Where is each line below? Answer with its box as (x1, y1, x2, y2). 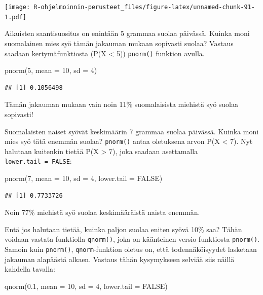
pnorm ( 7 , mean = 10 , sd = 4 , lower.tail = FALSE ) (5, 173, 163, 183)
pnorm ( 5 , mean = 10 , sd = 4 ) (5, 65, 97, 76)
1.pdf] (5, 13, 26, 21)
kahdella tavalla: (5, 264, 55, 274)
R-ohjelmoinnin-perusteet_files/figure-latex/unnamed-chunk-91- (33, 4, 255, 11)
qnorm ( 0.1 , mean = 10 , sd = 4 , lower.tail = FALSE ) (5, 280, 168, 291)
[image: (5, 4, 30, 11)
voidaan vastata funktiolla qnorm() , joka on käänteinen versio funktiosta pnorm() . (5, 234, 260, 244)
